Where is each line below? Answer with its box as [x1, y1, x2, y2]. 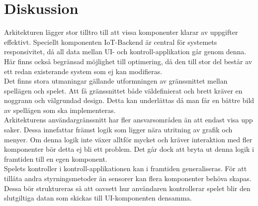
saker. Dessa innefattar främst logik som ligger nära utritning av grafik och [4, 124, 233, 135]
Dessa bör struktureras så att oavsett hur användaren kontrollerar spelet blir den [4, 183, 251, 193]
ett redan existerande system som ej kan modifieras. [4, 66, 163, 76]
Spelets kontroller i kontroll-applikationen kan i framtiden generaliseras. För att [4, 163, 247, 174]
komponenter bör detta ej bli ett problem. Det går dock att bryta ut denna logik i [4, 144, 254, 154]
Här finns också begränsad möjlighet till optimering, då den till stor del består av [4, 56, 253, 66]
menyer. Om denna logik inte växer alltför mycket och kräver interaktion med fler [4, 134, 253, 144]
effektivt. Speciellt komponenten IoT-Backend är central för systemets [4, 36, 217, 47]
